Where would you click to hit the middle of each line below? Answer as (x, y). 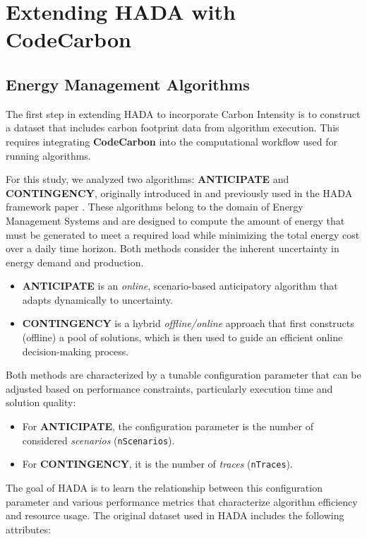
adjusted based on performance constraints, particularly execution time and (169, 388)
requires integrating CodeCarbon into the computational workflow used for (172, 141)
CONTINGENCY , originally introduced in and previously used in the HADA (179, 192)
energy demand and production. (75, 262)
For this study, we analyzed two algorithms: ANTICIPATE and (148, 179)
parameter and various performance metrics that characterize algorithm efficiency (182, 501)
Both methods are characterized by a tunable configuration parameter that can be (183, 375)
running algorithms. (48, 155)
